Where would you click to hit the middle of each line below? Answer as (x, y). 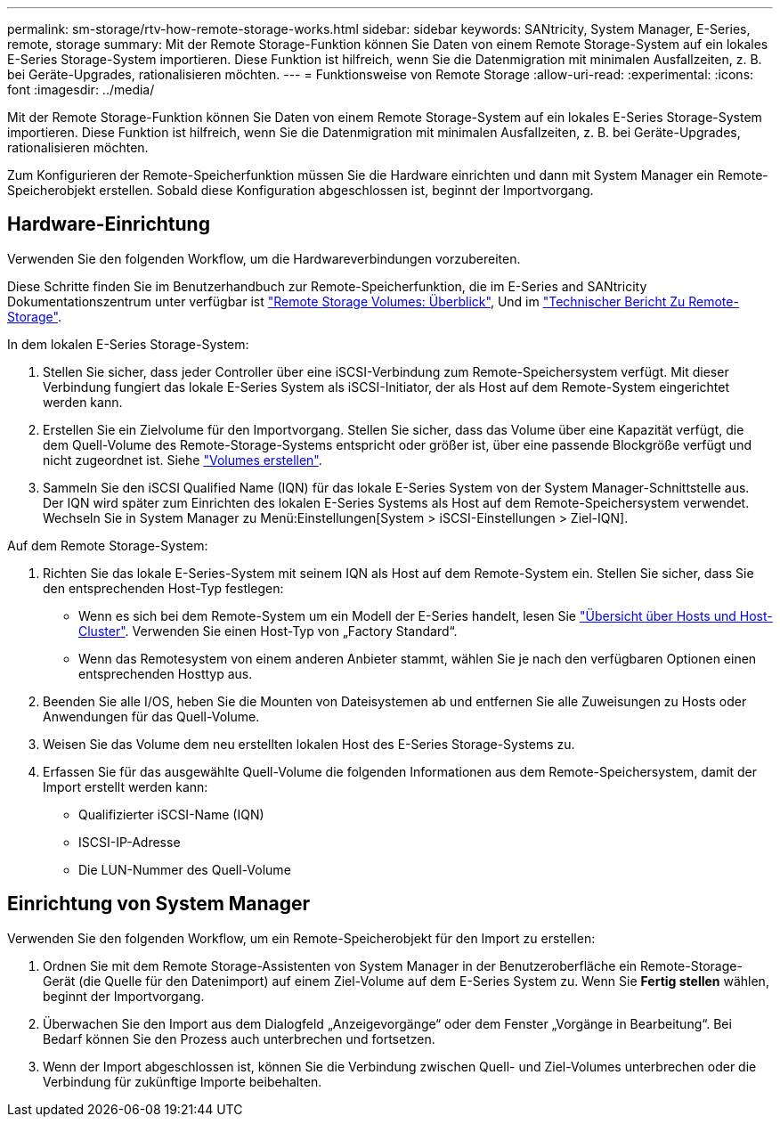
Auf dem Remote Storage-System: (108, 545)
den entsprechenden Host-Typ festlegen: (163, 588)
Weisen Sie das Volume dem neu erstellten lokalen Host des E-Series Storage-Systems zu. (309, 744)
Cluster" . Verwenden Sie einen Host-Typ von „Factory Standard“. (268, 631)
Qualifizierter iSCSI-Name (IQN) (171, 814)
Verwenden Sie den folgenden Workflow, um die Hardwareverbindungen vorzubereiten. (264, 258)
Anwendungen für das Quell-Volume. (151, 716)
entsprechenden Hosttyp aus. (166, 673)
